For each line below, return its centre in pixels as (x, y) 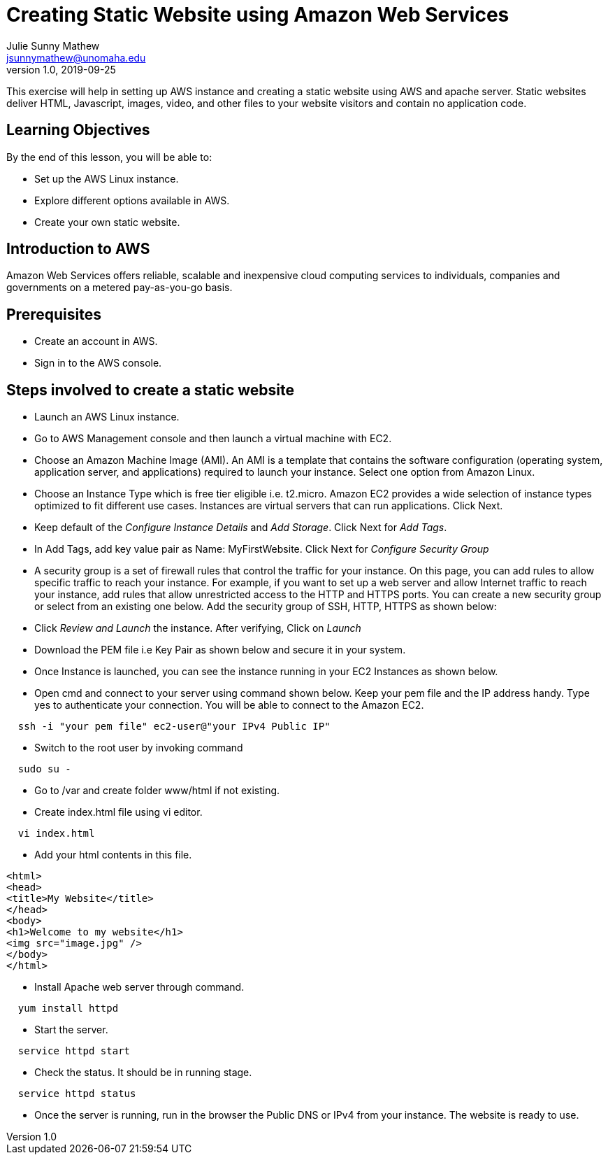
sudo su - (44, 769)
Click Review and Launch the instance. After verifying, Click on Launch (198, 628)
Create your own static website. (107, 222)
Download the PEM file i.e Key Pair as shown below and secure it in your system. (220, 650)
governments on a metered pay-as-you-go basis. (120, 288)
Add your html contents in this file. (113, 855)
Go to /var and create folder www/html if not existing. (157, 791)
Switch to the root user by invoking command (139, 748)
